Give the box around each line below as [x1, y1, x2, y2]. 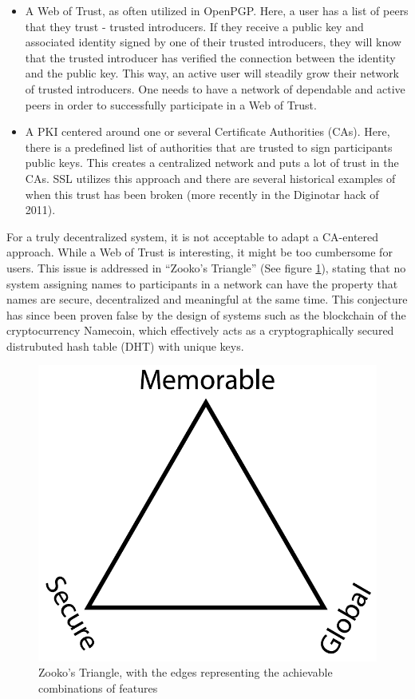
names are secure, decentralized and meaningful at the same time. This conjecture [6, 291, 408, 308]
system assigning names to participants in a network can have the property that [6, 275, 398, 292]
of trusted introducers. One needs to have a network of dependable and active [25, 80, 405, 97]
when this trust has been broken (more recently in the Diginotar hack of [25, 185, 379, 202]
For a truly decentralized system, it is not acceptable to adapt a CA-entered [6, 228, 379, 244]
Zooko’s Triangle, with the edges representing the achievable [38, 664, 333, 681]
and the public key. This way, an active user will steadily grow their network [25, 65, 400, 81]
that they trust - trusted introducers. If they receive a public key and [25, 18, 364, 34]
